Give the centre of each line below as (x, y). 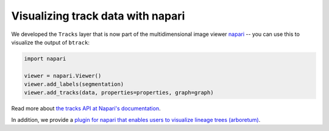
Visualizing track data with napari (98, 16)
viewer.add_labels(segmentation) (74, 84)
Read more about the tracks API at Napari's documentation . (86, 108)
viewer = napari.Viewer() (63, 76)
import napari (45, 58)
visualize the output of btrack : (50, 42)
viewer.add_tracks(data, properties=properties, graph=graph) (119, 93)
